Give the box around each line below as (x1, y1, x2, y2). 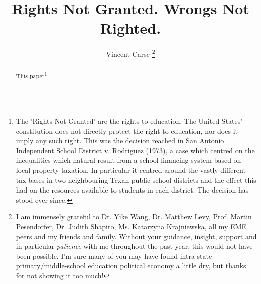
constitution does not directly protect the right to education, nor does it (16, 125, 238, 136)
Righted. (100, 18, 161, 38)
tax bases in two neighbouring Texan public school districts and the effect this (16, 174, 256, 185)
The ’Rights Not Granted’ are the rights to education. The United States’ (16, 115, 243, 126)
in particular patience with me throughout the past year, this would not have (16, 241, 253, 251)
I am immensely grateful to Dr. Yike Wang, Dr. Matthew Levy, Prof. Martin (16, 211, 252, 222)
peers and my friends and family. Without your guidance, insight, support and (16, 231, 257, 241)
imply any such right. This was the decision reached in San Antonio (16, 135, 224, 146)
